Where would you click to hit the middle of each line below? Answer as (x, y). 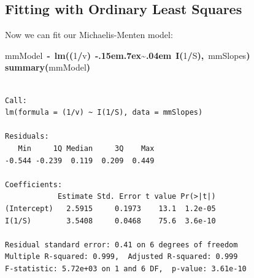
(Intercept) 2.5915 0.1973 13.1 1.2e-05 (110, 208)
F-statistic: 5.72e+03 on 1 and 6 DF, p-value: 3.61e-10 (126, 268)
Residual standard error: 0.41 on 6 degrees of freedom (121, 245)
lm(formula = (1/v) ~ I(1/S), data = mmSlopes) (104, 113)
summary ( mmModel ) (48, 67)
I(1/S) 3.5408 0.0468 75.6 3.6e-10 (110, 221)
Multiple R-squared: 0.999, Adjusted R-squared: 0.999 (121, 257)
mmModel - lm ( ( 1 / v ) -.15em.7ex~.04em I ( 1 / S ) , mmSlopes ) (128, 55)
